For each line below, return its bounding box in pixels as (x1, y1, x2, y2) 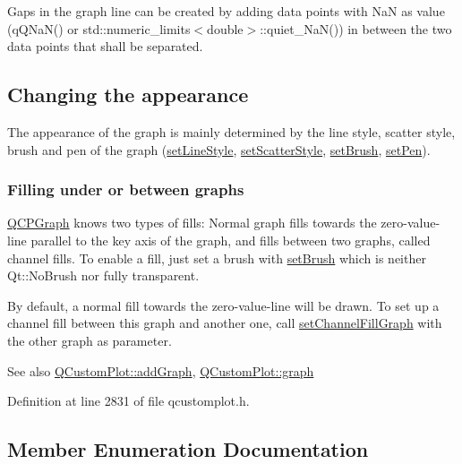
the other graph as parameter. (7, 331, 172, 349)
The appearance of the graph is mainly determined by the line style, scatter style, (7, 122, 456, 141)
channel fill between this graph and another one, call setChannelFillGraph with (7, 314, 442, 332)
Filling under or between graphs (7, 178, 244, 201)
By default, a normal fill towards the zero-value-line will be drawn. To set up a (7, 296, 440, 314)
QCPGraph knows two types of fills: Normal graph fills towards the (7, 213, 377, 232)
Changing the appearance (7, 81, 249, 108)
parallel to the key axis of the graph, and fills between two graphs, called (30, 230, 431, 249)
